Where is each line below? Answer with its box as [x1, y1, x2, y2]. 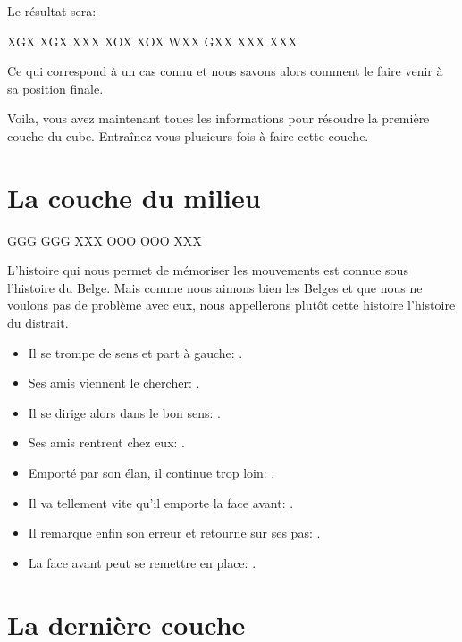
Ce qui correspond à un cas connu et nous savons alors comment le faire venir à [7, 62, 443, 80]
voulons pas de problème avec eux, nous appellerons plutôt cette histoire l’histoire [7, 296, 456, 314]
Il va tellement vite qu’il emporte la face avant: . [28, 493, 294, 512]
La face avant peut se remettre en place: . [28, 553, 256, 571]
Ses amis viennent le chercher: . [28, 373, 200, 392]
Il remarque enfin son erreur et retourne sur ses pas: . [28, 523, 321, 542]
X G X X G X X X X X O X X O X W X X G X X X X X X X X [7, 31, 298, 50]
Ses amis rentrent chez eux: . [28, 433, 185, 452]
